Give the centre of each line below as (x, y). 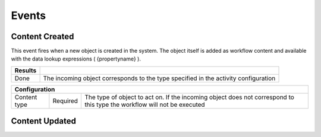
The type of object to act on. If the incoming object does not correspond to (189, 97)
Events (29, 15)
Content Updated (44, 121)
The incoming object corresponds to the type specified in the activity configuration (159, 78)
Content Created (43, 36)
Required (65, 101)
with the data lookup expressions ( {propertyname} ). (76, 59)
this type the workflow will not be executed (144, 104)
